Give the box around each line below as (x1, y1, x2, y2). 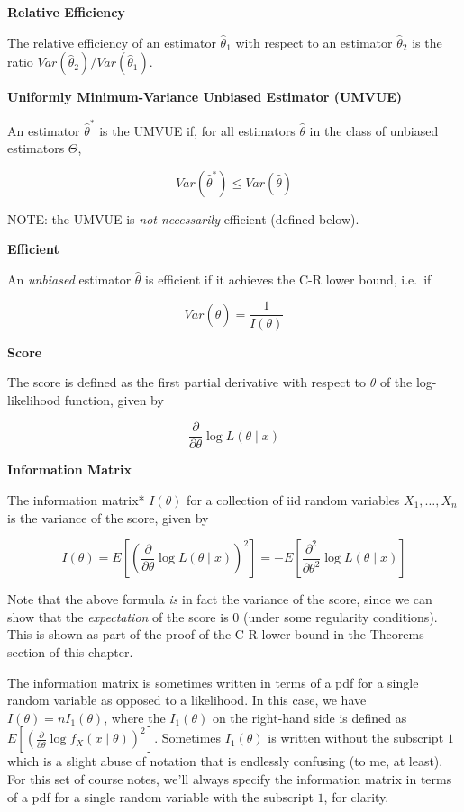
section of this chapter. (7, 642, 133, 661)
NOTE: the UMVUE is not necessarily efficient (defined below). (7, 209, 359, 228)
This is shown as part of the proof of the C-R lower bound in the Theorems (7, 625, 424, 644)
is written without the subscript (268, 728, 444, 747)
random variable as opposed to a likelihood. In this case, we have (7, 690, 367, 709)
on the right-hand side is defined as (212, 708, 407, 726)
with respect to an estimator (235, 32, 393, 51)
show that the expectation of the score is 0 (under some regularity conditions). (7, 607, 438, 626)
